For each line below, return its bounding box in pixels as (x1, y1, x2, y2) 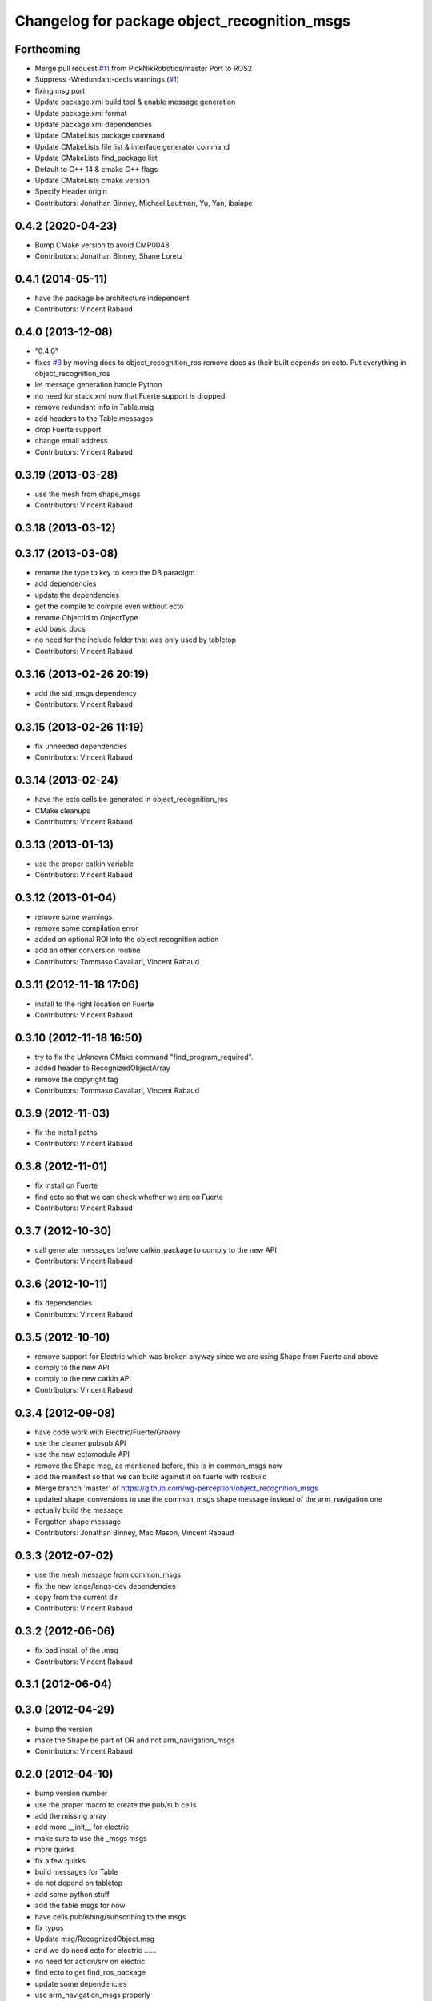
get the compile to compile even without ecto (34, 601, 184, 612)
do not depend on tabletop (34, 1878, 123, 1888)
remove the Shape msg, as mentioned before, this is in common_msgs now (34, 1461, 283, 1470)
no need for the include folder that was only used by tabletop (34, 635, 236, 644)
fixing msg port (34, 86, 86, 95)
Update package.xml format (34, 108, 127, 118)
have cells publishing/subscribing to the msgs (34, 1911, 186, 1921)
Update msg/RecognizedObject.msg (34, 1934, 155, 1944)
